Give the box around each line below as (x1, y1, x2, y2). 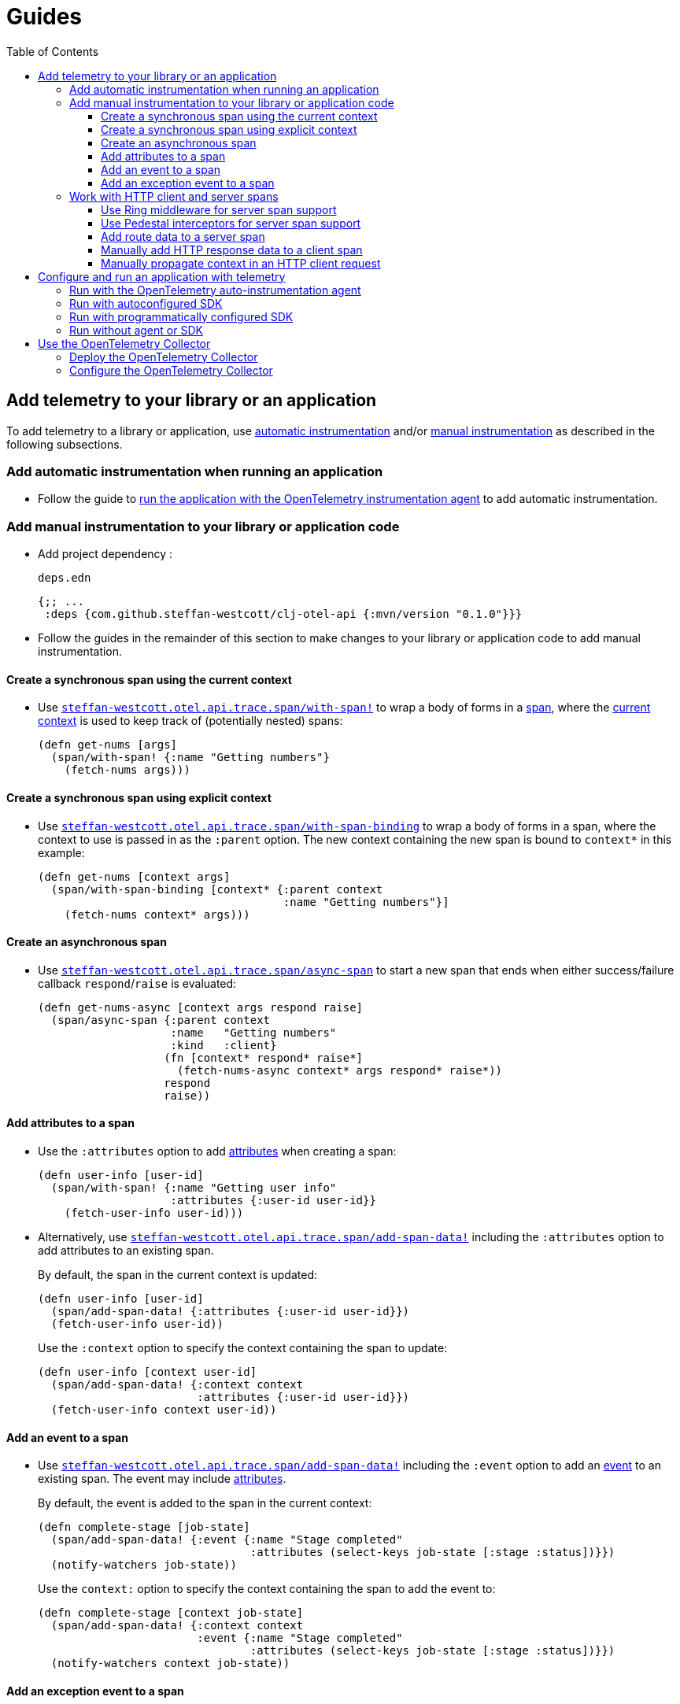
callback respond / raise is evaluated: (38, 976, 237, 990)
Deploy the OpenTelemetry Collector (69, 349, 258, 364)
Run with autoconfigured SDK (69, 296, 223, 310)
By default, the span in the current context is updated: (38, 1267, 317, 1281)
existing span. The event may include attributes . (38, 1472, 286, 1486)
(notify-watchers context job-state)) (50, 1657, 290, 1670)
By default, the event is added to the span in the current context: (38, 1496, 372, 1510)
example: (38, 845, 85, 859)
